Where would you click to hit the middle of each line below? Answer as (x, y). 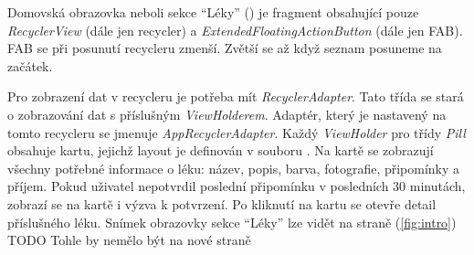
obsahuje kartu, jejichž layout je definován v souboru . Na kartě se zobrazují (221, 150)
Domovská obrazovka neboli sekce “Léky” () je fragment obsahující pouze (213, 12)
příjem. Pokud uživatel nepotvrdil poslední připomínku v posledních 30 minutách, (237, 186)
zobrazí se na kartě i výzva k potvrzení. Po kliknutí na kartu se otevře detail (222, 203)
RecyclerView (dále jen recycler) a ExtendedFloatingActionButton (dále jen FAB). (235, 30)
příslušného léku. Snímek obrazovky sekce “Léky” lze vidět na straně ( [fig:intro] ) (232, 222)
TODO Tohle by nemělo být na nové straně (129, 240)
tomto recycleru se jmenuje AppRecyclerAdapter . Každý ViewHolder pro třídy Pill (237, 132)
